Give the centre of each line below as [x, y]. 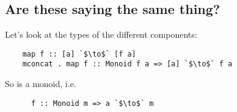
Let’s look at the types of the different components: [101, 34]
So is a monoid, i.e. [41, 84]
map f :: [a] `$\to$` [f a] [79, 54]
